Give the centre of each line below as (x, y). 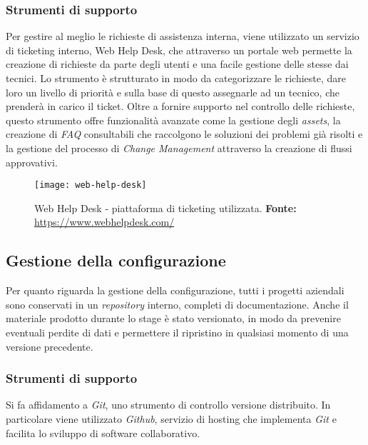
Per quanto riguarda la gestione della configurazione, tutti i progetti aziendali (175, 290)
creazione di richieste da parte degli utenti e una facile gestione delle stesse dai (177, 64)
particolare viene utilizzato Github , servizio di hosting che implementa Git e (171, 418)
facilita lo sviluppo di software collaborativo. (103, 432)
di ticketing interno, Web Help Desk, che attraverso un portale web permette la (179, 50)
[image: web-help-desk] (91, 185)
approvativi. (32, 162)
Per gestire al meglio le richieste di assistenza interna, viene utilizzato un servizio (183, 36)
